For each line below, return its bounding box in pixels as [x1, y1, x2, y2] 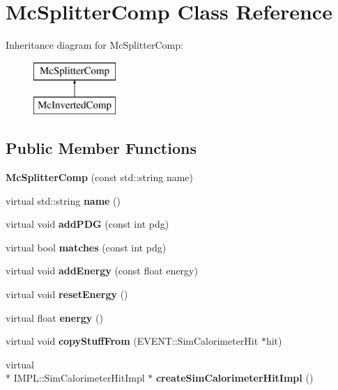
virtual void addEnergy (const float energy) [6, 263, 198, 278]
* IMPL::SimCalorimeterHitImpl [6, 370, 145, 385]
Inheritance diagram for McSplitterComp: [6, 38, 183, 52]
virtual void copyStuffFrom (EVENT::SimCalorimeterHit [6, 334, 259, 348]
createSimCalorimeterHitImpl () [155, 370, 314, 385]
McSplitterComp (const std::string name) [6, 170, 194, 185]
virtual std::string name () [6, 193, 121, 208]
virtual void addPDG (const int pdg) [6, 217, 169, 231]
